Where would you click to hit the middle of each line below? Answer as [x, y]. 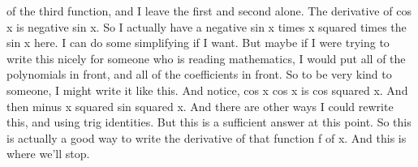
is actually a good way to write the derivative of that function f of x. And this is [207, 137]
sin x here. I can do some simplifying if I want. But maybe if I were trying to [198, 43]
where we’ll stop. [48, 154]
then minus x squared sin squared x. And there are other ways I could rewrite [200, 106]
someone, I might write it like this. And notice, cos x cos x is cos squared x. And [207, 90]
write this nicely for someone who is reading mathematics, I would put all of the [206, 58]
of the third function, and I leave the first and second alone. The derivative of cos [209, 11]
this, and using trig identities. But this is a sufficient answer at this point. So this [209, 122]
